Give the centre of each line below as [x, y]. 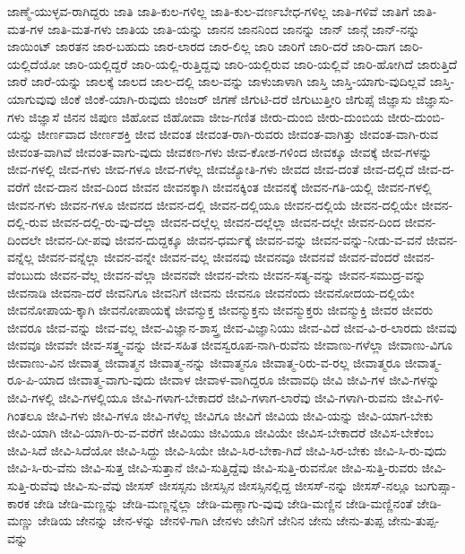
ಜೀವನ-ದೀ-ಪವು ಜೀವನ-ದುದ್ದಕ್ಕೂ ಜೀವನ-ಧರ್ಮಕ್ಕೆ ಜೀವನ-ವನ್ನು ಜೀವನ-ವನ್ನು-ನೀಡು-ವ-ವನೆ [234, 239]
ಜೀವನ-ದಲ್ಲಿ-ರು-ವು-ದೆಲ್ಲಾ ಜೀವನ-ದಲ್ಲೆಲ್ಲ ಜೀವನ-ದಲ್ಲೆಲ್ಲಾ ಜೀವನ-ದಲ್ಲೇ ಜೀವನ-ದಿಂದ [226, 222]
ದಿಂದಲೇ [24, 239]
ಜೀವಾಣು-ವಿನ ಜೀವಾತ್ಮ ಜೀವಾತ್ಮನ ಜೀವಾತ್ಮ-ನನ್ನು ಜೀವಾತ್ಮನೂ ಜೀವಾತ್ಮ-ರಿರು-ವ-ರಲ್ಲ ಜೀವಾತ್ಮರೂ [204, 362]
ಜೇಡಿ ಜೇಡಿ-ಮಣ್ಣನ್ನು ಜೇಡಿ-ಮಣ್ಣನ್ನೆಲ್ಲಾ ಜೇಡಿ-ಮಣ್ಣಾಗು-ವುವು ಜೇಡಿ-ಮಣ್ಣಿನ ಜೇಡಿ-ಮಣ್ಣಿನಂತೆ [223, 502]
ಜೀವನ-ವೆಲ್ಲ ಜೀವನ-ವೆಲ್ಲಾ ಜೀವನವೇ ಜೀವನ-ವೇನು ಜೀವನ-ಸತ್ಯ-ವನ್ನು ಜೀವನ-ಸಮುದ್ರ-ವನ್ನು [238, 274]
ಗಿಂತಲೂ [25, 415]
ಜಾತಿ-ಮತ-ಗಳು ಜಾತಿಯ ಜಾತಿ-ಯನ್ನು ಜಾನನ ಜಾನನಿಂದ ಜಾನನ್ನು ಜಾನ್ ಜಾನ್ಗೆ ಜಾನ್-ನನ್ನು [234, 28]
